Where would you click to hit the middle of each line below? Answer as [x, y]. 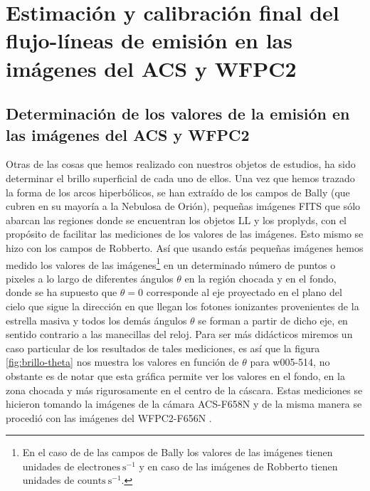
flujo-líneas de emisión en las [149, 40]
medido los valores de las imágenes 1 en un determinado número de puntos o [171, 263]
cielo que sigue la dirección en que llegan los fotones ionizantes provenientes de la [183, 306]
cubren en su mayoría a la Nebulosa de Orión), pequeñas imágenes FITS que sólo [183, 206]
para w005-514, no [290, 362]
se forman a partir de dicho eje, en [273, 320]
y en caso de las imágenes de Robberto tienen [238, 466]
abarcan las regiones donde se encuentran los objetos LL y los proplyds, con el [176, 220]
